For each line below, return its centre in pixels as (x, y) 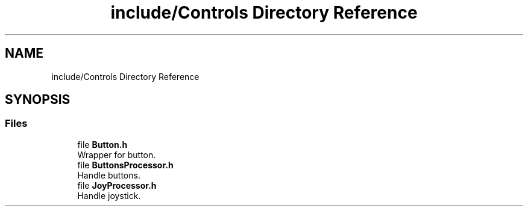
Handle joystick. (109, 195)
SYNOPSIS (38, 100)
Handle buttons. (109, 175)
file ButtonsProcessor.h (125, 165)
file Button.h (102, 144)
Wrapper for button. (117, 154)
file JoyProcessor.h (117, 185)
